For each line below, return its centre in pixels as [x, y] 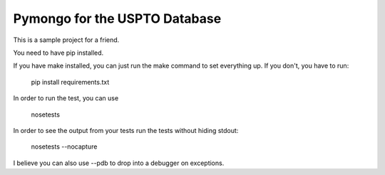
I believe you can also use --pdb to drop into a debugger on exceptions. [119, 163]
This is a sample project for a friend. [66, 40]
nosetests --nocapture [64, 147]
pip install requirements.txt [70, 82]
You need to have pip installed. [58, 53]
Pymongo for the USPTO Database [117, 18]
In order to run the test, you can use [66, 98]
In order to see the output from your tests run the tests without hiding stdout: [126, 130]
